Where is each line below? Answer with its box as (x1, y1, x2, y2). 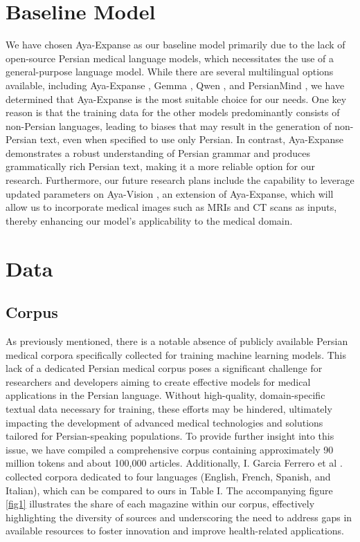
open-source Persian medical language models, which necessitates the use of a (6, 50, 334, 65)
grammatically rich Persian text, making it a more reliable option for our (6, 159, 316, 174)
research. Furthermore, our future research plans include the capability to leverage (6, 173, 354, 187)
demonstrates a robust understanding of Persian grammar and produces (6, 145, 311, 160)
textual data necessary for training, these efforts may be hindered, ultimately (6, 401, 332, 415)
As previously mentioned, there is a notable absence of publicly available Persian (6, 334, 348, 348)
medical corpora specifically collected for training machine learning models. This (6, 347, 346, 362)
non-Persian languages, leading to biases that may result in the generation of (6, 118, 332, 133)
